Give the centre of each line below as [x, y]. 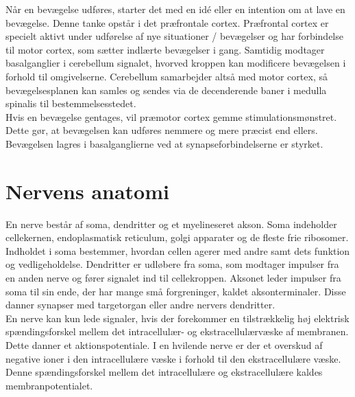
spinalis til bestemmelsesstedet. [71, 103]
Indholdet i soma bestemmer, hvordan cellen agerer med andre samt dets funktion [178, 250]
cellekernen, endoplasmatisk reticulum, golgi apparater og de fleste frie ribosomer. [177, 237]
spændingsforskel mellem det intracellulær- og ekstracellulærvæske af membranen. [177, 331]
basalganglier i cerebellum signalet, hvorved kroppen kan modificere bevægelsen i [176, 63]
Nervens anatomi [87, 191]
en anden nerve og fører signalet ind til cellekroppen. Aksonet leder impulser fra [173, 278]
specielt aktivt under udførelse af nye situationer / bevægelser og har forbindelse [174, 36]
